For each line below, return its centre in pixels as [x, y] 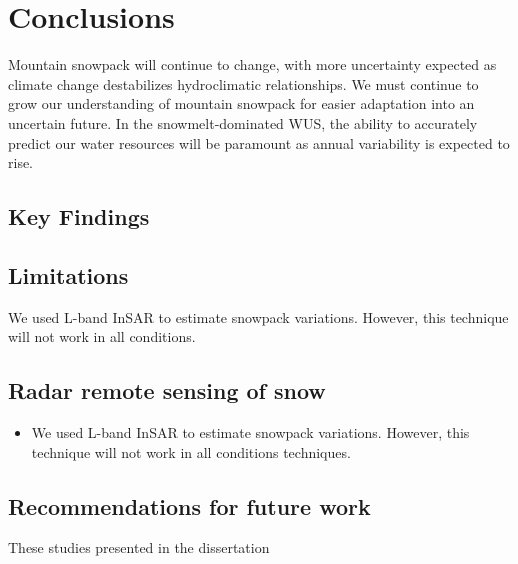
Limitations [68, 274]
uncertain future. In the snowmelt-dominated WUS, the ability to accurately [243, 122]
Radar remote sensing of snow [167, 390]
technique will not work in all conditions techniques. [191, 451]
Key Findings [79, 216]
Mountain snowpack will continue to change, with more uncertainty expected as [252, 64]
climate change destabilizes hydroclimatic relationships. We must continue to [243, 83]
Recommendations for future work [189, 505]
